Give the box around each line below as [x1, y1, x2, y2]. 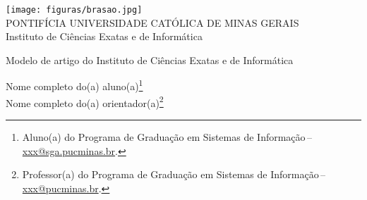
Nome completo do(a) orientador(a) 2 [6, 93, 164, 110]
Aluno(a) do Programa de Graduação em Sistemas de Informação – [22, 129, 312, 144]
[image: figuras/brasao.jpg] [6, 5, 143, 15]
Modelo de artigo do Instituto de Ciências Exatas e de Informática [6, 52, 294, 67]
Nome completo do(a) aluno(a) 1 [6, 77, 143, 94]
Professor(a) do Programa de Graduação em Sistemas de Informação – [22, 167, 325, 182]
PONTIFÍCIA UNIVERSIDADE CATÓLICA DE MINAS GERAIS [6, 15, 299, 30]
